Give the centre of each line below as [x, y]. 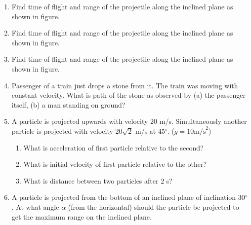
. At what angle [35, 206]
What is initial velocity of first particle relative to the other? [115, 164]
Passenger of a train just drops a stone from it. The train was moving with [125, 85]
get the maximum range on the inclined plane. [82, 216]
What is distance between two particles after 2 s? [98, 180]
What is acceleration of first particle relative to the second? [113, 147]
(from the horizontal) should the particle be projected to [153, 206]
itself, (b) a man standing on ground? [68, 104]
